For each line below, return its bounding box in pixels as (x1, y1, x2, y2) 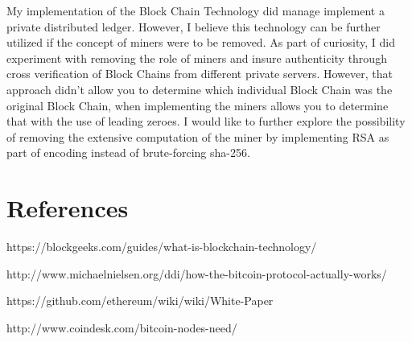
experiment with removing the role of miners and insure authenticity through (6, 49, 387, 66)
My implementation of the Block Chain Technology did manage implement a (6, 2, 385, 19)
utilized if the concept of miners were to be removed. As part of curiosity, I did (6, 34, 396, 51)
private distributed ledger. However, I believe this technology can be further (6, 18, 381, 35)
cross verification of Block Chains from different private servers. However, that (6, 65, 393, 82)
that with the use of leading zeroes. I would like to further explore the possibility (6, 113, 406, 130)
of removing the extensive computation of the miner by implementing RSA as (6, 128, 389, 145)
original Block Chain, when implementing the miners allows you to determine (6, 97, 389, 113)
